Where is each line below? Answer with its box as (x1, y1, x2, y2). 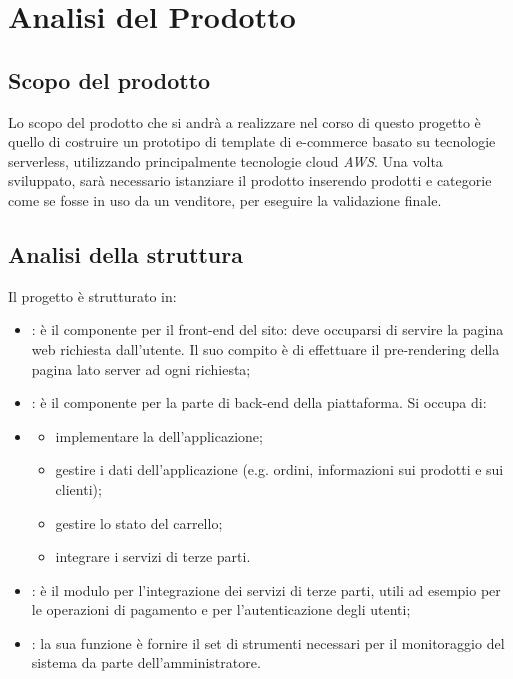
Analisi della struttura (8, 238, 243, 269)
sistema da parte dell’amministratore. (31, 652, 261, 673)
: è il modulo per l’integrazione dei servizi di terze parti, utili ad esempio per (31, 579, 501, 600)
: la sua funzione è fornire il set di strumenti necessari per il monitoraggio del (31, 632, 505, 653)
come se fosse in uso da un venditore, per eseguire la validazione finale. (8, 189, 442, 210)
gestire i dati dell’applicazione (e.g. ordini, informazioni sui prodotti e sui (55, 459, 504, 480)
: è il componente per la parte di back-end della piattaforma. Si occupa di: (31, 392, 487, 413)
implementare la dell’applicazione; (55, 425, 263, 446)
